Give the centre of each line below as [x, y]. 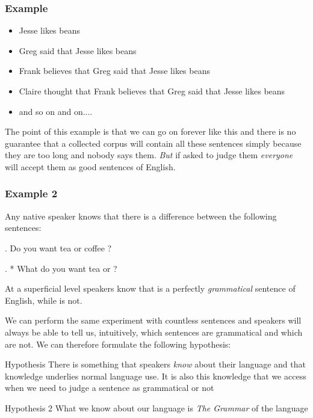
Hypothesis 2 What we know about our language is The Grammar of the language [156, 407]
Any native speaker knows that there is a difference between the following [141, 216]
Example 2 [31, 193]
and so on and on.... [56, 111]
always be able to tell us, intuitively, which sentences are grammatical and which [154, 332]
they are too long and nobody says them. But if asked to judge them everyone [149, 155]
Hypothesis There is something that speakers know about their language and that [155, 364]
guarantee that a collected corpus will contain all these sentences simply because [153, 143]
